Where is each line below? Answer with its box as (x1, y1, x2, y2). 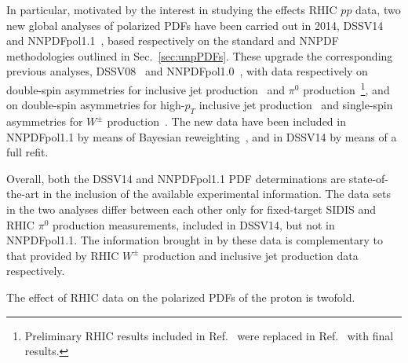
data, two (355, 2, 401, 17)
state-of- (348, 170, 389, 186)
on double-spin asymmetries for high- (6, 97, 185, 113)
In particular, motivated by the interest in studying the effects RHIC (6, 2, 337, 17)
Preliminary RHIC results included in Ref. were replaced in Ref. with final (24, 327, 394, 343)
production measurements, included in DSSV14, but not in (52, 216, 335, 233)
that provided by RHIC (6, 247, 119, 263)
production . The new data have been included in (107, 113, 346, 130)
